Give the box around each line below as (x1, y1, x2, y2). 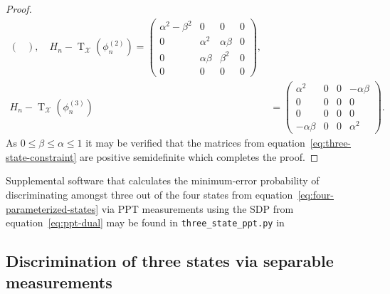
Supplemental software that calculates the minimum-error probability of (6, 173, 320, 188)
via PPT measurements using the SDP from (101, 201, 294, 216)
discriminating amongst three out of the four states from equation (6, 187, 293, 202)
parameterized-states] (6, 201, 99, 216)
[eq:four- (297, 187, 334, 202)
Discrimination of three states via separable (6, 250, 334, 272)
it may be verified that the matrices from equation (85, 135, 305, 150)
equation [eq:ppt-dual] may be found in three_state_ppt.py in (6, 215, 285, 230)
